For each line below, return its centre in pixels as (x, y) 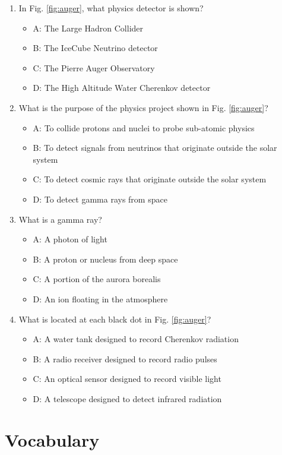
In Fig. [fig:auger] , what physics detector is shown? (111, 8)
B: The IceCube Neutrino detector (95, 48)
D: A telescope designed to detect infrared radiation (127, 398)
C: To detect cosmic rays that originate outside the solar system (150, 179)
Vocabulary (52, 439)
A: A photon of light (70, 239)
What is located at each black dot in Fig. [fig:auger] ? (115, 319)
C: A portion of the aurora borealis (97, 279)
